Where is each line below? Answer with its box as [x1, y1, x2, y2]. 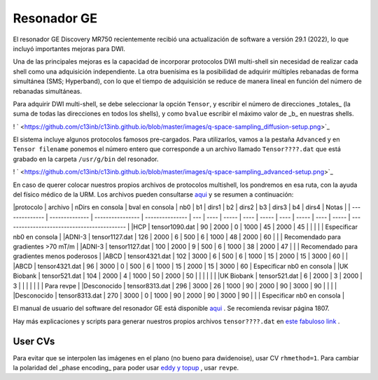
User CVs [13, 335, 55, 347]
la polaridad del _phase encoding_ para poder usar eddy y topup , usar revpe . [13, 364, 239, 372]
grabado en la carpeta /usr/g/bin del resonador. [13, 155, 159, 163]
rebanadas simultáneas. [13, 87, 82, 95]
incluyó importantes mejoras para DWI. [13, 44, 126, 52]
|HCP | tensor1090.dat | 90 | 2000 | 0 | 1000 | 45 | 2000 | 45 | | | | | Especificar [131, 223, 358, 231]
